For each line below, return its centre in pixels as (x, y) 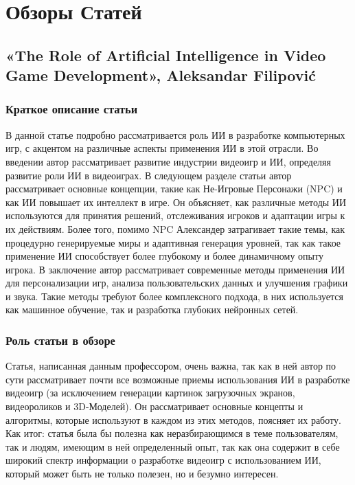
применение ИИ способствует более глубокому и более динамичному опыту (164, 256)
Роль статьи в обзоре (60, 340)
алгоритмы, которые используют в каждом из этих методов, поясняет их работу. (173, 419)
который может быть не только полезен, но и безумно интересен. (142, 474)
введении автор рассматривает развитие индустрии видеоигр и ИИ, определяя (168, 161)
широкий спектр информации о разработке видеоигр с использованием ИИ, (163, 460)
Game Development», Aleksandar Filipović (161, 75)
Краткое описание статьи (72, 109)
